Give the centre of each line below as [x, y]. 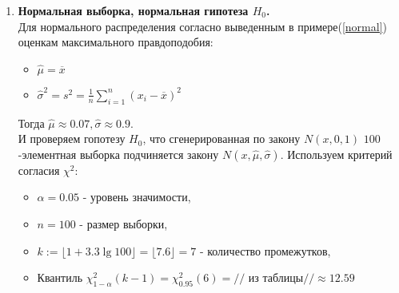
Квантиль [60, 277]
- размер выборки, [124, 223]
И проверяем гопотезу [72, 139]
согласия [39, 170]
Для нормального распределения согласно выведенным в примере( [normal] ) [203, 26]
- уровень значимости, [137, 197]
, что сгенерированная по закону [221, 139]
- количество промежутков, [265, 250]
